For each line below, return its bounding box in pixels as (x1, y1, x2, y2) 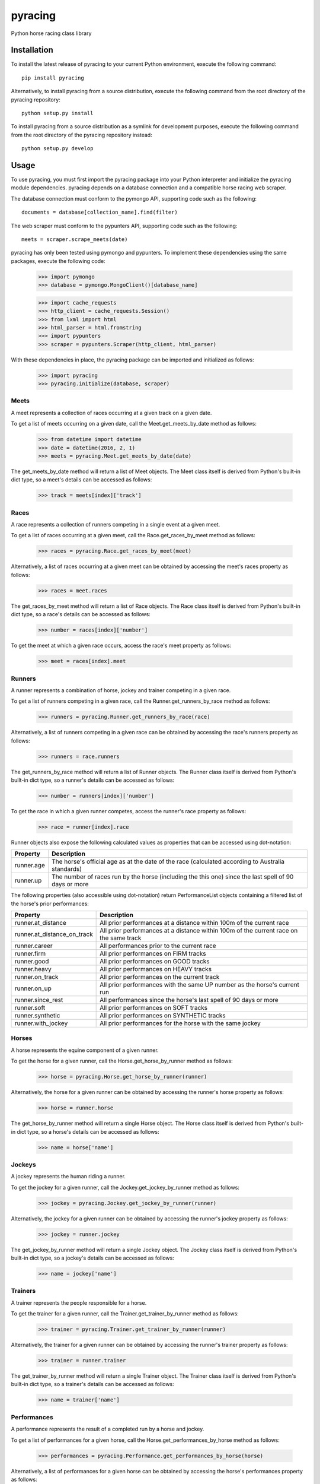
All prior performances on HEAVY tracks (100, 965, 212, 974)
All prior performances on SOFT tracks (100, 1004, 207, 1012)
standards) (51, 865, 82, 873)
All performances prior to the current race (100, 941, 216, 950)
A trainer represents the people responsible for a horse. (11, 1299, 147, 1306)
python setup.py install (21, 110, 94, 117)
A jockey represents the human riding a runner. (11, 1173, 126, 1180)
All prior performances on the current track (100, 973, 220, 981)
